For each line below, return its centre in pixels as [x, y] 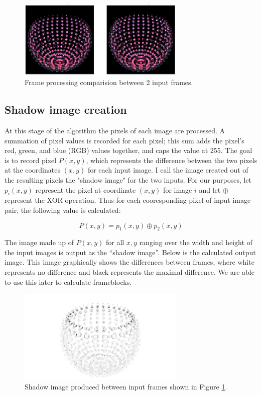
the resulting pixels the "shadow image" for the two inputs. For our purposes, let [128, 179]
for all [115, 242]
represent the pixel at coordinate [86, 189]
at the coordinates [32, 170]
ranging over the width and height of [196, 242]
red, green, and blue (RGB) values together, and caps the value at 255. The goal [128, 150]
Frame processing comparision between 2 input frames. [109, 82]
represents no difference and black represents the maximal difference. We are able [129, 272]
